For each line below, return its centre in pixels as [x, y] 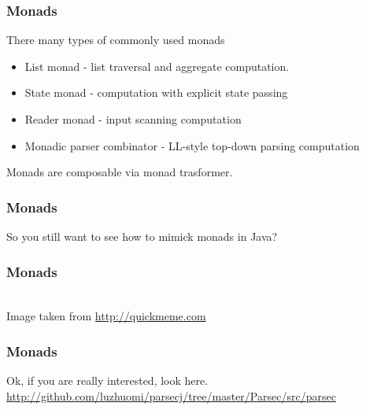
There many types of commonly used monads [116, 40]
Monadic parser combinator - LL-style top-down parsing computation [192, 145]
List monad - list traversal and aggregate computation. [157, 66]
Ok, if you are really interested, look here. [107, 380]
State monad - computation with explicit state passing [156, 92]
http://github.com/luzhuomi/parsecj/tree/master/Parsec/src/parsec [171, 395]
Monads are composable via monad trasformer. [120, 172]
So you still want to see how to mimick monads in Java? [142, 236]
